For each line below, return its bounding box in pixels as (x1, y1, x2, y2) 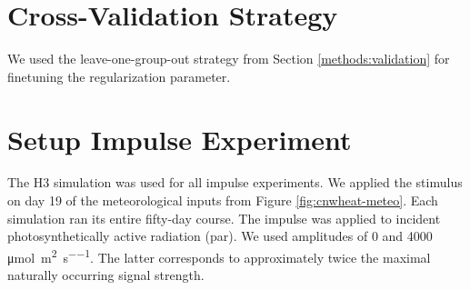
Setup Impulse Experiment (7, 120, 352, 157)
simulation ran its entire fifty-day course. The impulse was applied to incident (7, 208, 441, 227)
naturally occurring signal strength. (7, 265, 205, 285)
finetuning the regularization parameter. (7, 66, 231, 85)
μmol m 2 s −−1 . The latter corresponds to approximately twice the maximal (7, 245, 431, 266)
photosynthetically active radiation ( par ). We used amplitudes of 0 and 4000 (7, 226, 433, 245)
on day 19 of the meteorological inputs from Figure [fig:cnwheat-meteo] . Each (7, 191, 438, 210)
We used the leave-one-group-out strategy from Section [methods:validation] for (7, 49, 450, 68)
